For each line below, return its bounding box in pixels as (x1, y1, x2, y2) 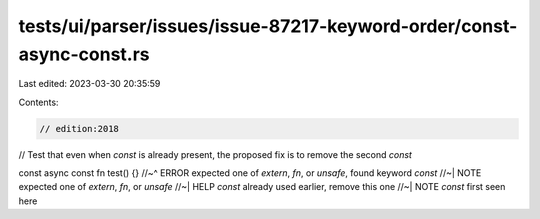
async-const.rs (18, 43, 150, 65)
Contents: (18, 96, 59, 108)
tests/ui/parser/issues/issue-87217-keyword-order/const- (18, 15, 518, 37)
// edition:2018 (39, 123, 120, 134)
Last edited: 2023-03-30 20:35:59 (18, 78, 161, 90)
